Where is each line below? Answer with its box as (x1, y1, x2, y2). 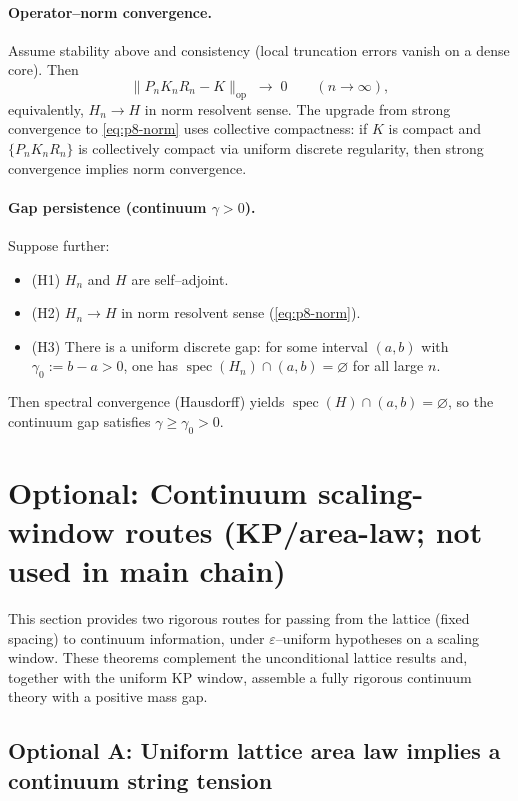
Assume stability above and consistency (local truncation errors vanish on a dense (8, 39, 510, 60)
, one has (123, 355, 179, 376)
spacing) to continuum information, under (8, 627, 265, 648)
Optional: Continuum (8, 471, 308, 512)
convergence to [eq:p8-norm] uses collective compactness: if (8, 118, 368, 139)
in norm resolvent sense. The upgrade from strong (144, 98, 451, 119)
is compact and (388, 118, 482, 139)
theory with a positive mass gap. (8, 686, 208, 707)
